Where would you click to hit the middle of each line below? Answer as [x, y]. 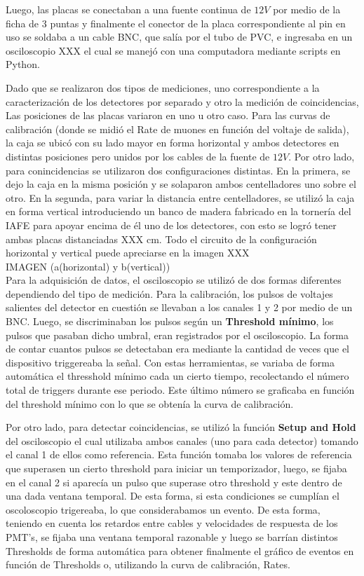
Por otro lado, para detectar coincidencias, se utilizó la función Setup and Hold [181, 427]
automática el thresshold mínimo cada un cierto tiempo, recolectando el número [177, 376]
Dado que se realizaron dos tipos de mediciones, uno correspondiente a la [163, 87]
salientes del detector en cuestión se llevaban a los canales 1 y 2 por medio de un [179, 307]
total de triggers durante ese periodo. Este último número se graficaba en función [180, 390]
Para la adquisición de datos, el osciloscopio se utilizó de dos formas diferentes [174, 280]
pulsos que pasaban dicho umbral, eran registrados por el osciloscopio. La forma [177, 335]
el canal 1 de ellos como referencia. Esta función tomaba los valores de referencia [179, 454]
